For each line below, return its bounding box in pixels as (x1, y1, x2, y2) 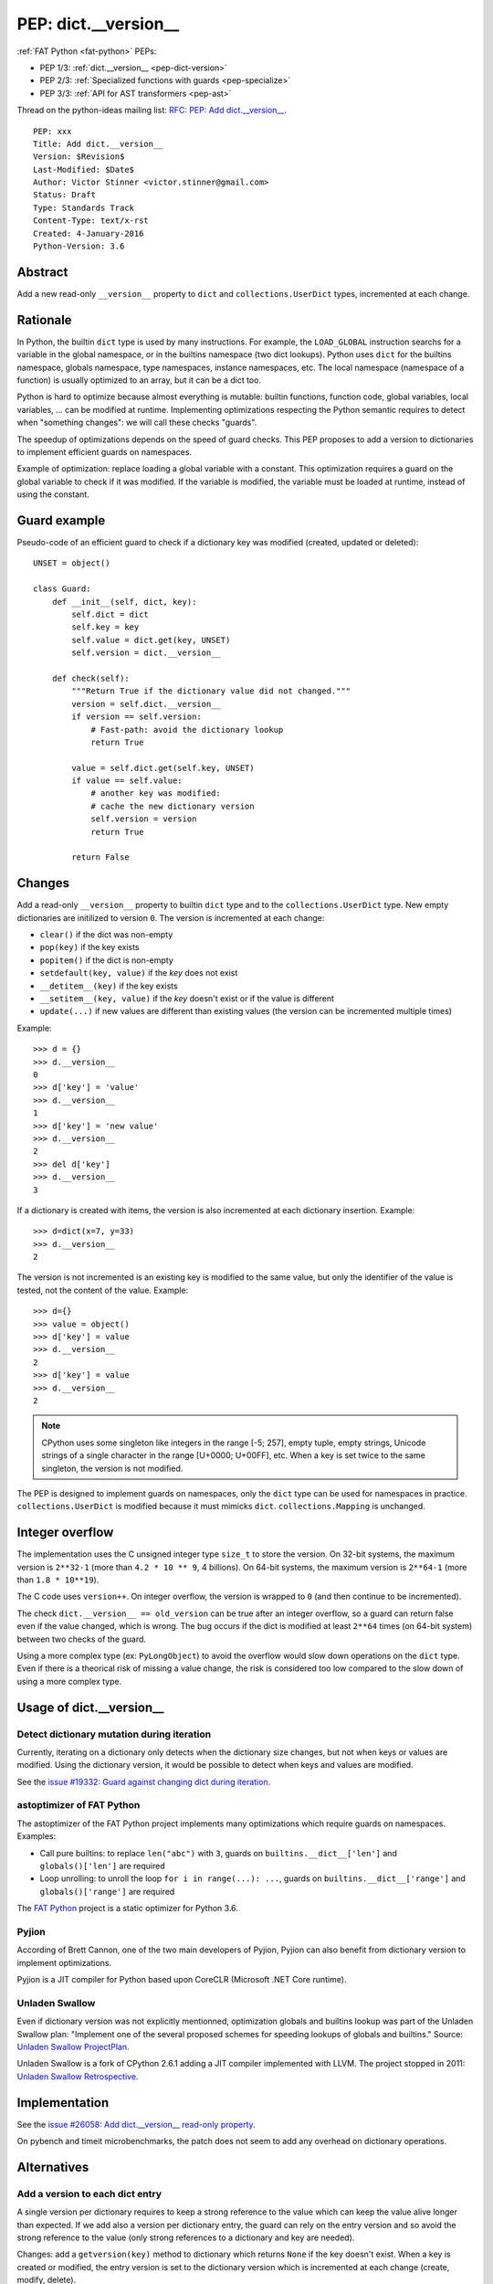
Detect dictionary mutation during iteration (16, 1728, 212, 1740)
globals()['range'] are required (39, 1886, 175, 1897)
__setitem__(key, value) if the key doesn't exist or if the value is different (39, 993, 335, 1004)
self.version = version (90, 814, 197, 824)
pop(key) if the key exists (39, 942, 141, 953)
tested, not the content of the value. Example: (16, 1285, 189, 1295)
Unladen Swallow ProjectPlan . (16, 2042, 130, 2053)
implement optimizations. (16, 1957, 112, 1968)
